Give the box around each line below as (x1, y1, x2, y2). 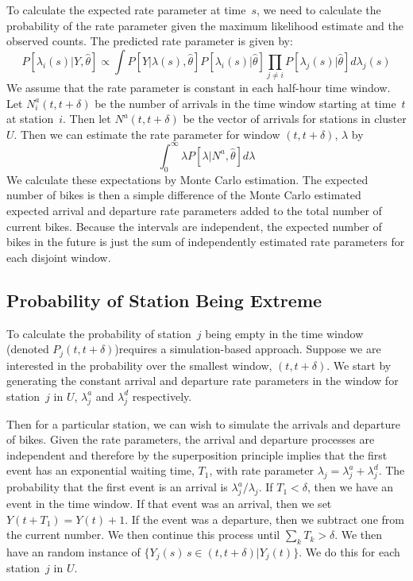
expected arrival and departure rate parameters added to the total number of (6, 202, 382, 218)
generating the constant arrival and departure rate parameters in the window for (6, 372, 399, 389)
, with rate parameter (209, 462, 315, 479)
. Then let (63, 110, 111, 127)
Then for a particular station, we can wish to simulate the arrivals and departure (6, 415, 401, 432)
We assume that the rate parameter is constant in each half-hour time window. (6, 79, 391, 96)
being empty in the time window (205, 325, 364, 341)
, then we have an (307, 479, 394, 495)
